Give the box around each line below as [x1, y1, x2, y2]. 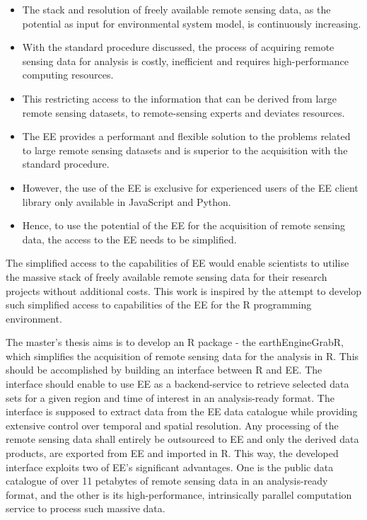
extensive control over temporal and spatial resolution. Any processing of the [6, 417, 339, 432]
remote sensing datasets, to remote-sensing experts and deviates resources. [22, 105, 345, 120]
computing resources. [22, 67, 114, 82]
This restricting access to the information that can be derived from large [22, 91, 337, 105]
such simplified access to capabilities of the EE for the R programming [6, 297, 312, 312]
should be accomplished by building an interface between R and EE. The [6, 362, 322, 377]
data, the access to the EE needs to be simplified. [22, 231, 237, 246]
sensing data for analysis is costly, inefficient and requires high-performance [22, 53, 349, 68]
